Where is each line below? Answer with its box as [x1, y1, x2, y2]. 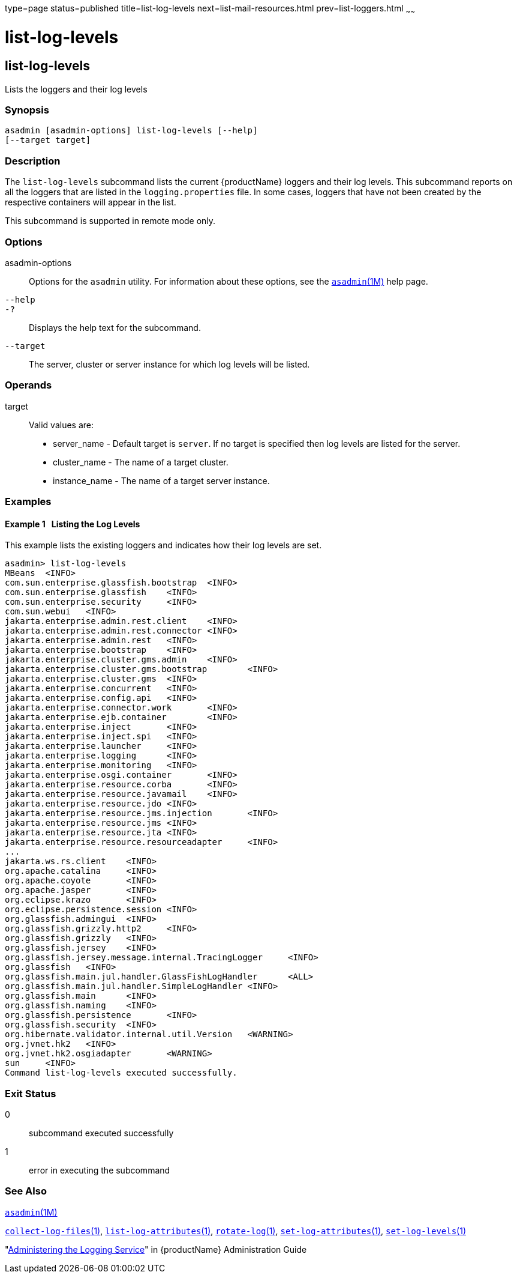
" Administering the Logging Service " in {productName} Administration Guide [5, 1244, 307, 1255]
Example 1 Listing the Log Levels [5, 518, 140, 529]
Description [5, 154, 61, 167]
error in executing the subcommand [29, 1165, 170, 1176]
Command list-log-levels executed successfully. [5, 1068, 238, 1078]
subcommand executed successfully [29, 1128, 174, 1139]
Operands [5, 379, 52, 392]
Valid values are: [29, 419, 94, 430]
